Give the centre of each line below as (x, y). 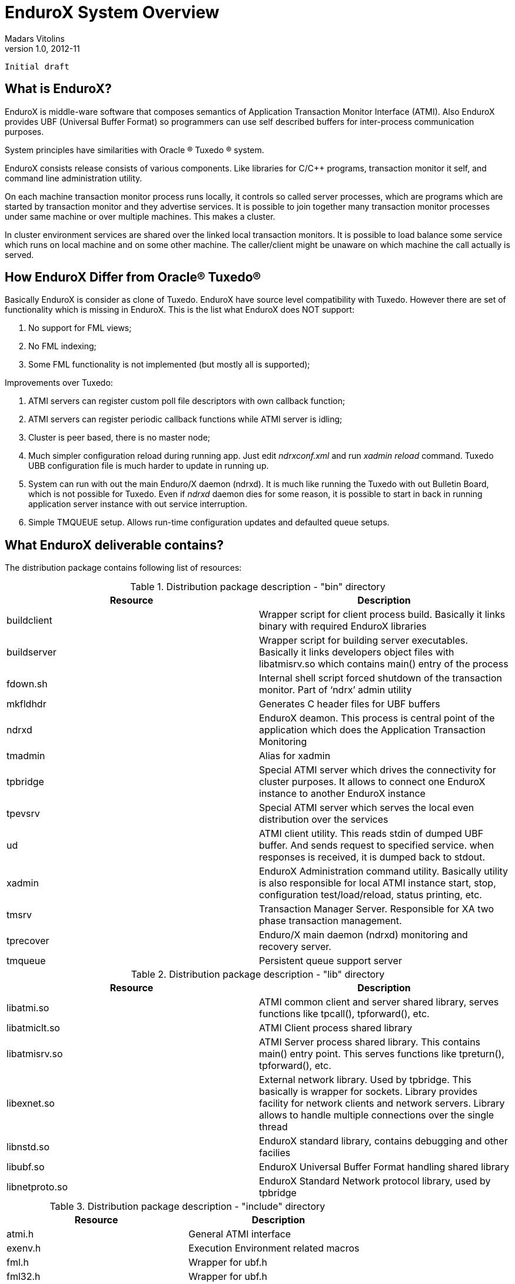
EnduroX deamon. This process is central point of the (377, 718)
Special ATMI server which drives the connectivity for (378, 770)
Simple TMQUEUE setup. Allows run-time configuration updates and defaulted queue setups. (209, 522)
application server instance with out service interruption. (138, 504)
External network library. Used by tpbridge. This (365, 1080)
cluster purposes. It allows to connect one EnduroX (372, 782)
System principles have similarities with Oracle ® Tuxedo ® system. (134, 150)
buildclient (29, 621)
